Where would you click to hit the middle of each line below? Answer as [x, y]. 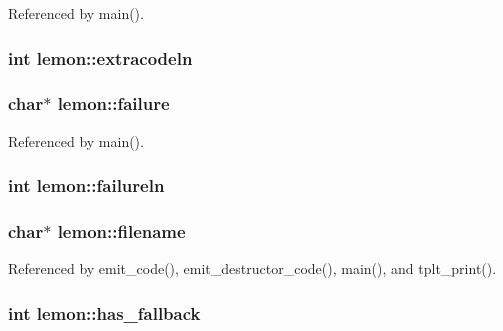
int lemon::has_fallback [104, 312]
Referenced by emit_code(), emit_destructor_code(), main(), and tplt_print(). [252, 268]
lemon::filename [121, 231]
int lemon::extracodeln [100, 57]
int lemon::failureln [86, 185]
